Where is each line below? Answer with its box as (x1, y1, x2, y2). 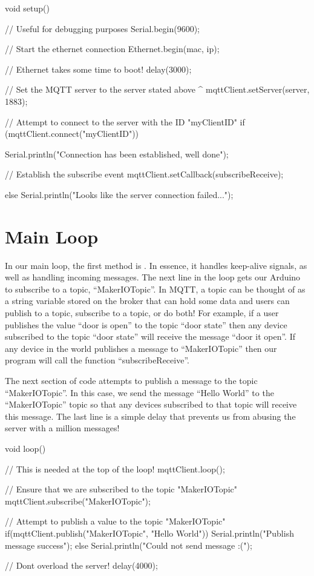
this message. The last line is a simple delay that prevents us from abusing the (5, 409, 296, 422)
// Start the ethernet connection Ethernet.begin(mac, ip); (5, 42, 220, 55)
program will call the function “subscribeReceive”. (5, 354, 189, 366)
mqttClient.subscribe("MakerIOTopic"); (5, 494, 151, 507)
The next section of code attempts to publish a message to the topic (5, 374, 258, 386)
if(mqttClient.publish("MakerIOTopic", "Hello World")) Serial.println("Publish (5, 526, 294, 539)
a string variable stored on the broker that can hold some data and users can (5, 294, 290, 307)
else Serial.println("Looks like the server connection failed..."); (5, 188, 234, 200)
